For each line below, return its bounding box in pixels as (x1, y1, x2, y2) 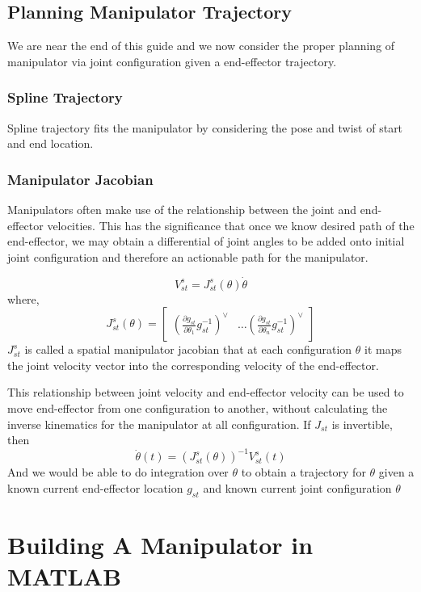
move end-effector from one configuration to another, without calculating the (7, 399, 388, 416)
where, (7, 290, 40, 307)
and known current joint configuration (203, 479, 392, 496)
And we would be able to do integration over (7, 464, 229, 481)
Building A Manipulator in (7, 527, 314, 561)
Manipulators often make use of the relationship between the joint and (7, 201, 356, 218)
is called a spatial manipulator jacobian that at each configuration (24, 341, 352, 358)
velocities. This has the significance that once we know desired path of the (47, 216, 415, 233)
